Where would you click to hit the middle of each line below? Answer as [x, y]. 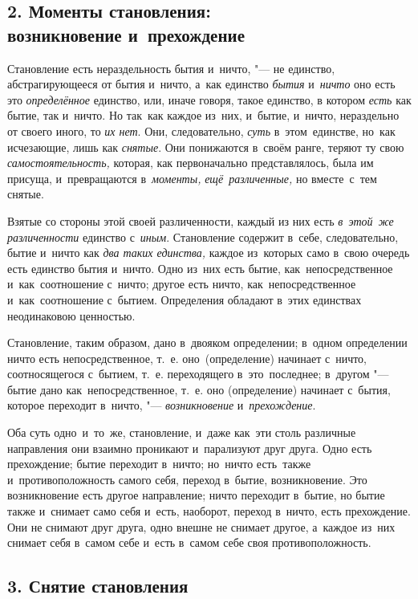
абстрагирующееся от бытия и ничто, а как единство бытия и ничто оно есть [201, 84]
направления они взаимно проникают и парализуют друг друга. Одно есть [190, 448]
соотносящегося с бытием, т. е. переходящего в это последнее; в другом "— [198, 374]
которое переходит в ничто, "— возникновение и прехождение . [162, 405]
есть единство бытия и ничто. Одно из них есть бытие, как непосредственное [200, 268]
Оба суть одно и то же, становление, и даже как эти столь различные [182, 432]
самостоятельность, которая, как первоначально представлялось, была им [191, 163]
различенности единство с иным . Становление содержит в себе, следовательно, [203, 236]
